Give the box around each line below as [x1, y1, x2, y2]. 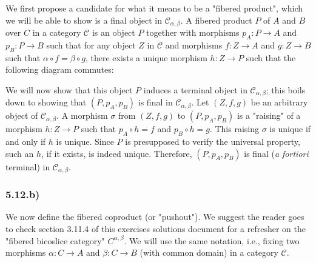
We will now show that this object [5, 83, 133, 96]
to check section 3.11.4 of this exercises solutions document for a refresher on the [5, 222, 306, 235]
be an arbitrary [250, 96, 308, 108]
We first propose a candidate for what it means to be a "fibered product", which [5, 2, 303, 14]
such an [5, 147, 34, 159]
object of [5, 109, 38, 122]
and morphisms [165, 38, 223, 51]
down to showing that [5, 96, 87, 108]
